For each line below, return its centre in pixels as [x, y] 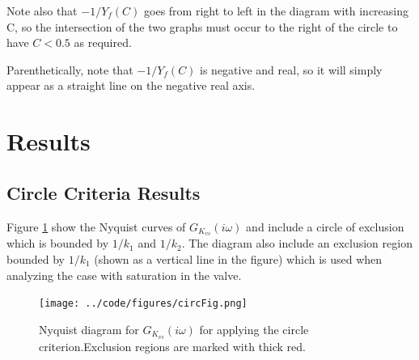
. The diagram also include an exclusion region [297, 243]
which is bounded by [58, 243]
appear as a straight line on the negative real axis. [131, 85]
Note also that [42, 11]
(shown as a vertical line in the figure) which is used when [238, 259]
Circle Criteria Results [104, 192]
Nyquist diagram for [89, 329]
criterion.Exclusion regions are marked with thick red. [172, 346]
